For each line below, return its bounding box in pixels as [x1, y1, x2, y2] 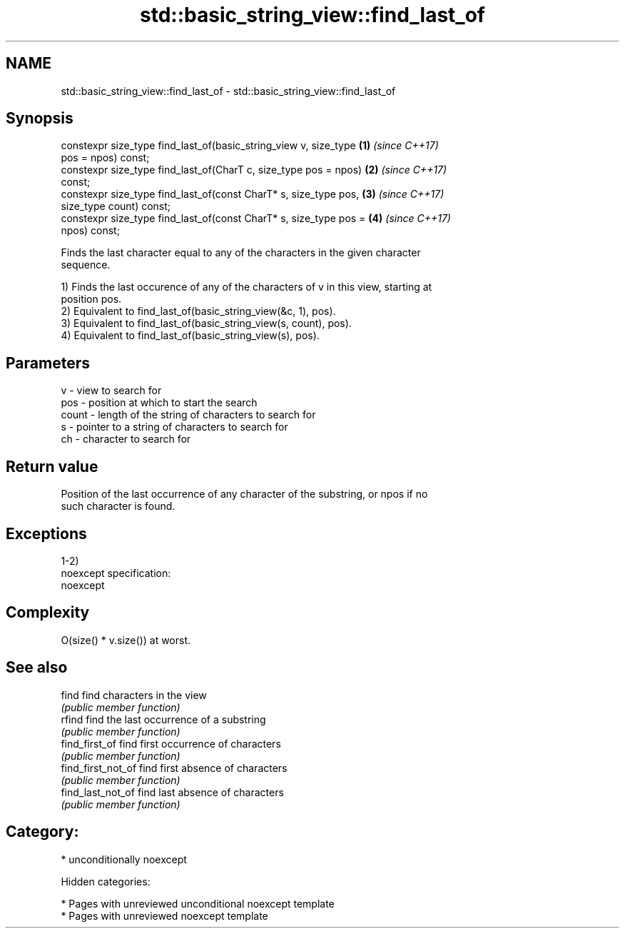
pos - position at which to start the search [61, 396, 258, 409]
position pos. [61, 293, 122, 306]
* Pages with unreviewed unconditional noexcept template [61, 897, 335, 910]
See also [6, 658, 68, 677]
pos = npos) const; [61, 151, 150, 164]
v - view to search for [61, 384, 162, 397]
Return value [6, 457, 98, 476]
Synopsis [6, 109, 73, 128]
